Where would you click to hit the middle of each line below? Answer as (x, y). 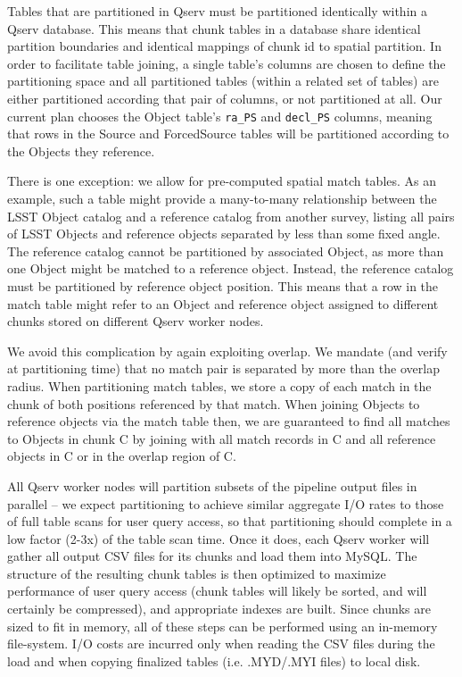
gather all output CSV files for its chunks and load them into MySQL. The (212, 556)
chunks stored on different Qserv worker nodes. (136, 321)
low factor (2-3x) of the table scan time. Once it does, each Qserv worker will (219, 538)
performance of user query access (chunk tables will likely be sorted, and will (217, 591)
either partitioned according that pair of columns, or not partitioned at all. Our (225, 98)
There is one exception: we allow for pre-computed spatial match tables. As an (222, 181)
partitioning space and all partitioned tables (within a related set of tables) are (223, 81)
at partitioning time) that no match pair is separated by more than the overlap (223, 368)
